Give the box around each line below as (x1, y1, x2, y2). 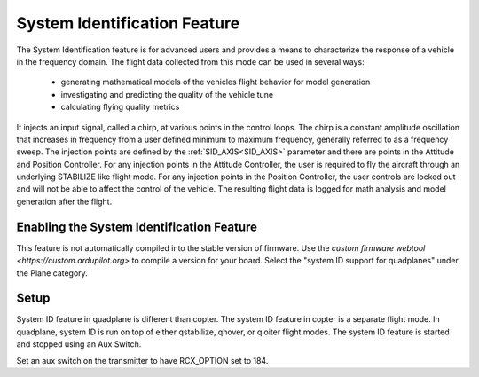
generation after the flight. (16, 196, 113, 207)
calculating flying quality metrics (60, 102, 180, 113)
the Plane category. (16, 267, 88, 279)
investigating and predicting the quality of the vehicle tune (60, 89, 274, 99)
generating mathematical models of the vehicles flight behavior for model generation (60, 76, 371, 88)
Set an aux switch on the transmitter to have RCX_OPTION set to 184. (16, 355, 269, 365)
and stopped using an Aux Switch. (16, 339, 142, 350)
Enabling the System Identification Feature (16, 219, 257, 234)
